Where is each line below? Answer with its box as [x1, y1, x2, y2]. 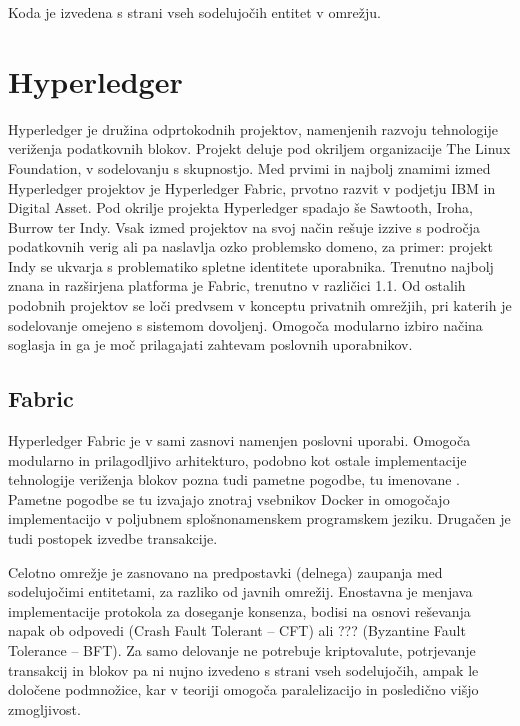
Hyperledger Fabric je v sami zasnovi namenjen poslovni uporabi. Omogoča [8, 430, 471, 451]
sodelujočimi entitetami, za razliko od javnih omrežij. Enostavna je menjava [8, 581, 473, 602]
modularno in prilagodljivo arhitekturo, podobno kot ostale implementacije [8, 449, 467, 470]
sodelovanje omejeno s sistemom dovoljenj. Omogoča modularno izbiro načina [8, 314, 483, 335]
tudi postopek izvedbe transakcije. [8, 528, 218, 549]
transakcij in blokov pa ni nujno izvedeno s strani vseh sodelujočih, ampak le [8, 659, 479, 680]
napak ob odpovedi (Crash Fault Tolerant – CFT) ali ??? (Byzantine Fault [8, 620, 466, 641]
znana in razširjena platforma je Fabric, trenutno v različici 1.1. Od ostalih [8, 275, 466, 296]
